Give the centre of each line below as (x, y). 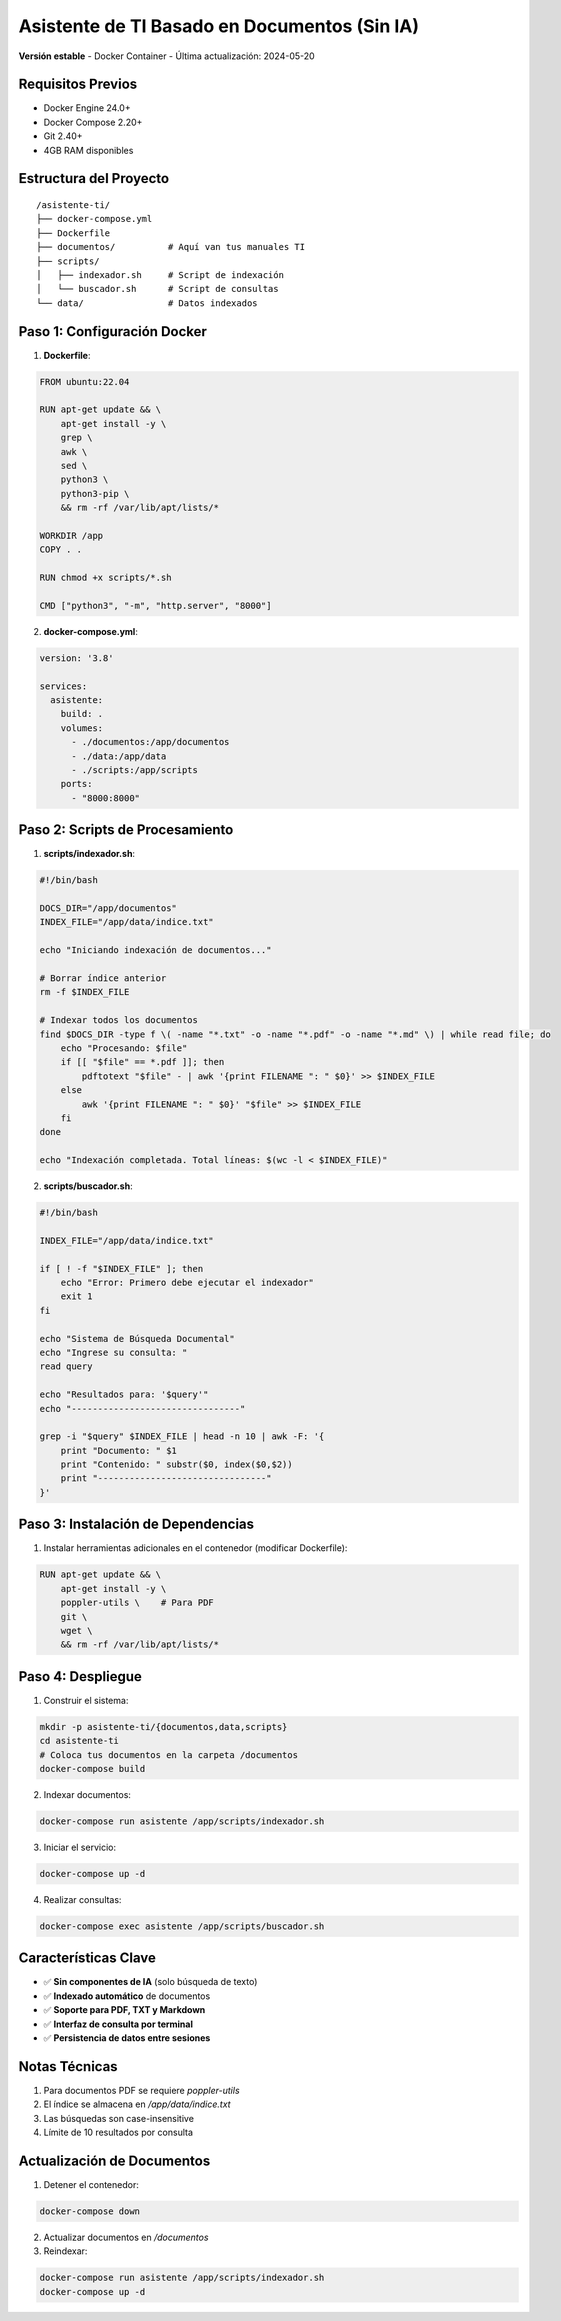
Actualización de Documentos (114, 2160)
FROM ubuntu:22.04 (84, 381)
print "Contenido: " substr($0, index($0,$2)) (177, 1464)
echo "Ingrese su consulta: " (113, 1352)
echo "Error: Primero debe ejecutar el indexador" (187, 1282)
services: (63, 686)
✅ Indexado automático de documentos (127, 1996)
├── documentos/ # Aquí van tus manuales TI (170, 247)
